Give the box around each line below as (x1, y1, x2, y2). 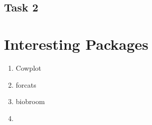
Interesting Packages (4, 33, 149, 54)
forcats (15, 79, 36, 90)
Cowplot (15, 62, 41, 73)
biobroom (15, 96, 45, 107)
